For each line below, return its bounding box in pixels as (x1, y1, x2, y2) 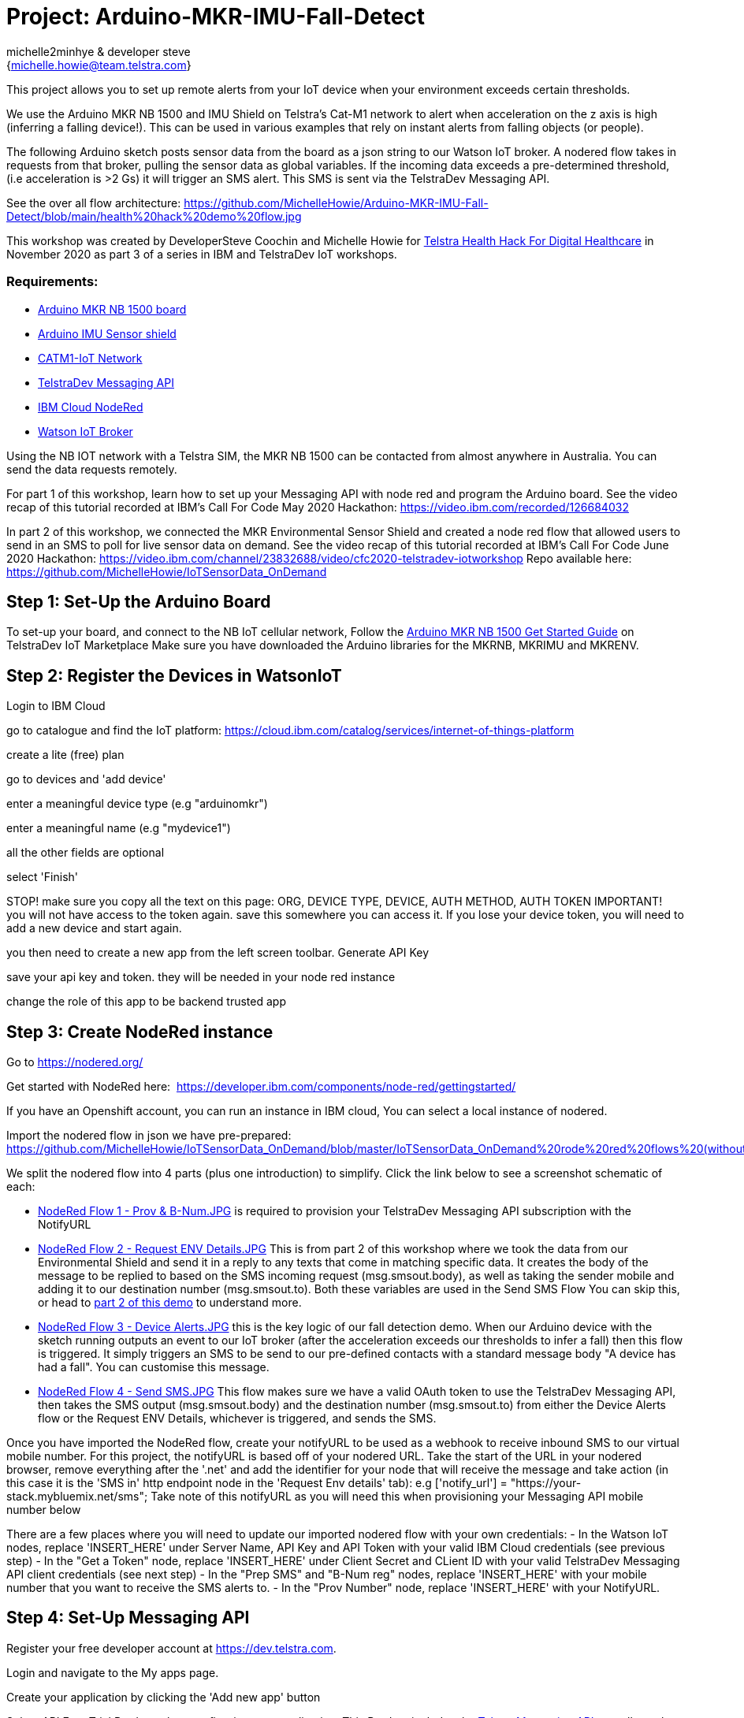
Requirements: (6, 273, 99, 290)
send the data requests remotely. (6, 462, 177, 476)
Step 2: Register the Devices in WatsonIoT (6, 665, 342, 686)
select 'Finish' (6, 870, 78, 884)
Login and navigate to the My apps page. (6, 1665, 219, 1679)
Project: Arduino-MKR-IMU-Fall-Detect (6, 3, 426, 30)
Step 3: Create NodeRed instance (6, 1021, 273, 1042)
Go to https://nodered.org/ (6, 1055, 143, 1069)
